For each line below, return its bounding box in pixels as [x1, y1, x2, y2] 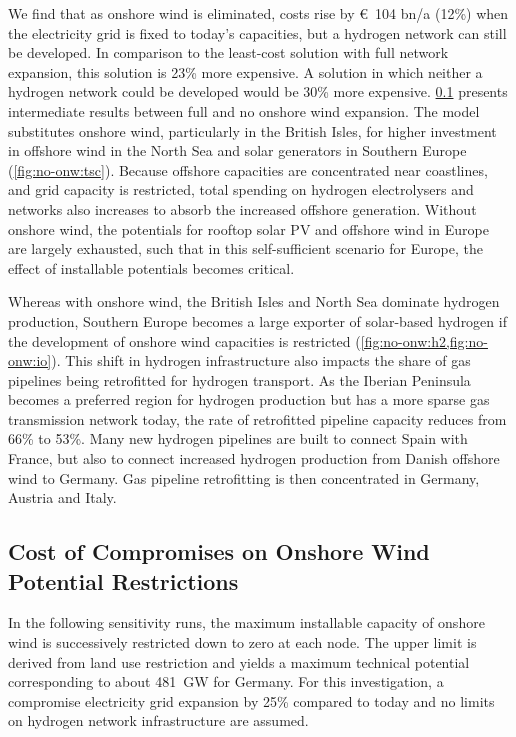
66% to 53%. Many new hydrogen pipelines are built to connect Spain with [8, 428, 468, 449]
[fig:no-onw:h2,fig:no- [360, 330, 488, 351]
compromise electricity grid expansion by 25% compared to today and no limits [8, 690, 495, 711]
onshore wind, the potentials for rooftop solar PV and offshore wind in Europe [8, 218, 489, 239]
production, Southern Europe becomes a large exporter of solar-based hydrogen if [8, 310, 507, 331]
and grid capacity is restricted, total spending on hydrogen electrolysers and [8, 179, 474, 200]
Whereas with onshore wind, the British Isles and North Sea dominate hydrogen [8, 291, 500, 312]
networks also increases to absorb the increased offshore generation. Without [8, 198, 477, 219]
